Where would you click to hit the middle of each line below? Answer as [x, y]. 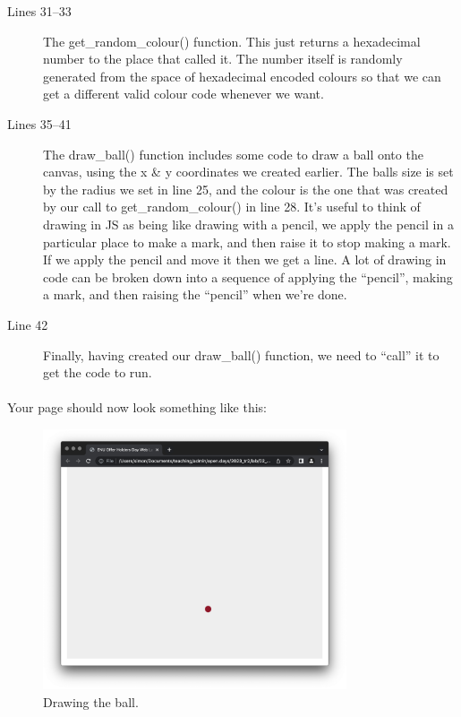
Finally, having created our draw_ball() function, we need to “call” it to [241, 354]
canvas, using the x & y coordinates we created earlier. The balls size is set [248, 172]
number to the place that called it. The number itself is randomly [223, 59]
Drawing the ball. [91, 701]
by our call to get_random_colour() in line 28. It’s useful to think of [232, 207]
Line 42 [28, 324]
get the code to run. [98, 372]
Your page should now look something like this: [137, 407]
